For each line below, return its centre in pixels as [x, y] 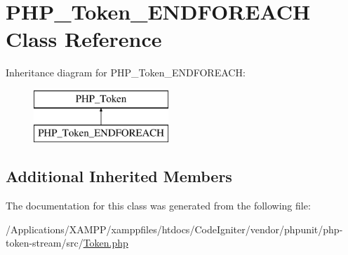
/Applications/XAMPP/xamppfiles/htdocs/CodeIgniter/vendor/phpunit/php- [174, 229]
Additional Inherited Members [119, 176]
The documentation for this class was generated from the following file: [158, 206]
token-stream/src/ [45, 243]
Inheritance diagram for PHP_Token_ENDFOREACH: [126, 73]
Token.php [106, 243]
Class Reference [84, 39]
